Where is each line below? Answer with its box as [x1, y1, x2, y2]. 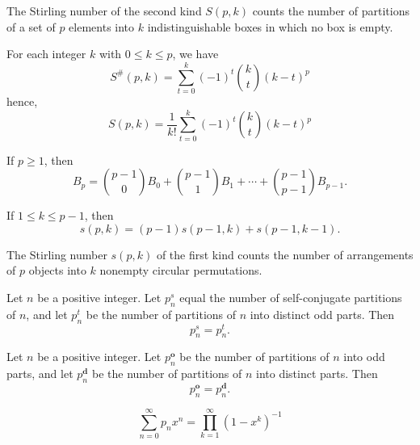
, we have [172, 45, 219, 62]
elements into [69, 18, 135, 35]
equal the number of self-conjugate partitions [179, 289, 402, 305]
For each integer [6, 45, 86, 62]
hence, [6, 92, 38, 109]
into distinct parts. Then [256, 365, 378, 382]
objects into [28, 262, 86, 279]
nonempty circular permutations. [99, 262, 262, 279]
